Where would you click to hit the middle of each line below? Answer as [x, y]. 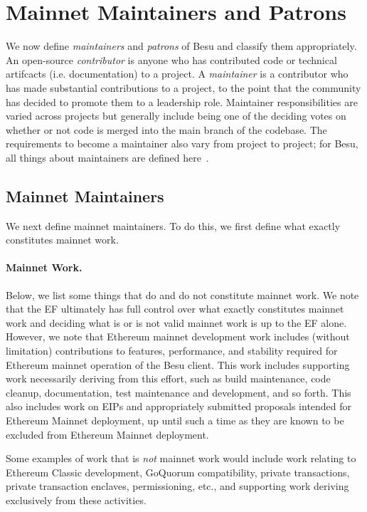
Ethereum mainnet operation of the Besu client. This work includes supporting [178, 364]
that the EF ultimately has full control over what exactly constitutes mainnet [175, 309]
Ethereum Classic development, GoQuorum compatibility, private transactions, [178, 472]
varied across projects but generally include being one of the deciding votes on [176, 116]
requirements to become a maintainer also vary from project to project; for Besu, [182, 143]
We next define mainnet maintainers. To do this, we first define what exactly [173, 225]
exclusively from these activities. [76, 500]
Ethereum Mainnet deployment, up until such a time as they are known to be [175, 420]
